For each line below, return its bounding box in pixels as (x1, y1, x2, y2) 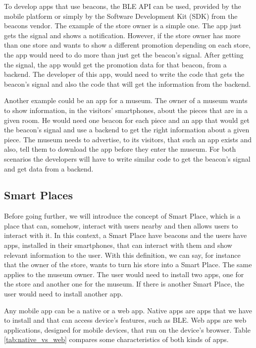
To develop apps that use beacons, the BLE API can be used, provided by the (4, 1, 241, 11)
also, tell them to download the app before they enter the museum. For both (4, 144, 236, 154)
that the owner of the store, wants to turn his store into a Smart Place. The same (4, 259, 252, 270)
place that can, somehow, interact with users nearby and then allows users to (4, 220, 238, 231)
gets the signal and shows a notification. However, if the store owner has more (4, 30, 241, 40)
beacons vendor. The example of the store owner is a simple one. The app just (4, 20, 242, 31)
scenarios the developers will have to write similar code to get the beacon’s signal (4, 153, 251, 164)
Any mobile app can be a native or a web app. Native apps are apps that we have (4, 305, 253, 315)
